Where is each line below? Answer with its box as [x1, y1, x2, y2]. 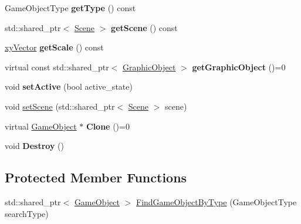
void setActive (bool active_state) [5, 80, 133, 93]
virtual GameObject [5, 120, 77, 132]
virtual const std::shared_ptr [5, 60, 109, 73]
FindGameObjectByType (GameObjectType [136, 195, 297, 208]
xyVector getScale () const [5, 41, 104, 53]
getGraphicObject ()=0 [192, 60, 286, 73]
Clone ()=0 [86, 120, 130, 132]
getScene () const [111, 21, 178, 33]
